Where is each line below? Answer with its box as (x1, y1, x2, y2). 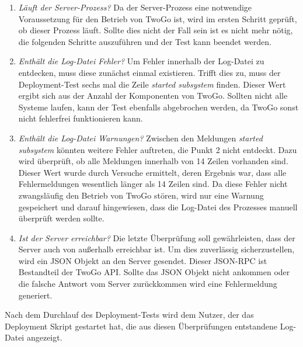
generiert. (18, 289, 53, 301)
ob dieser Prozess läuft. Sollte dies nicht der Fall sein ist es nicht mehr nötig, (18, 24, 293, 36)
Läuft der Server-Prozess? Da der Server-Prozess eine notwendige (18, 1, 252, 13)
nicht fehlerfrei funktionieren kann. (18, 112, 143, 124)
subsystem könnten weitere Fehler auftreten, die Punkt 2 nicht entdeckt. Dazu (18, 143, 297, 155)
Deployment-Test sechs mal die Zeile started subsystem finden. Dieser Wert (18, 78, 286, 90)
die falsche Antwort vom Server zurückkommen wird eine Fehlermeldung (18, 277, 277, 290)
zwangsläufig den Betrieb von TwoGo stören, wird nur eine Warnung (18, 189, 264, 201)
